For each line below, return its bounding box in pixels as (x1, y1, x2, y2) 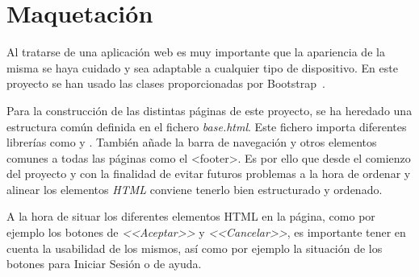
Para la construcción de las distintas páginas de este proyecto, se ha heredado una (6, 101, 413, 118)
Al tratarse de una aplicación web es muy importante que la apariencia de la (6, 43, 385, 60)
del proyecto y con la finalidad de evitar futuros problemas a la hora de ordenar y (6, 165, 411, 182)
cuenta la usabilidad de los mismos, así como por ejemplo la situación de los (6, 239, 383, 256)
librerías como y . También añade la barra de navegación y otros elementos (6, 134, 377, 151)
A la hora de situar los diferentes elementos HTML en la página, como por (6, 208, 375, 225)
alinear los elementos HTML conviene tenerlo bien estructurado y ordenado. (6, 180, 383, 197)
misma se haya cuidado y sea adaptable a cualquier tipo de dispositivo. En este (6, 59, 398, 76)
